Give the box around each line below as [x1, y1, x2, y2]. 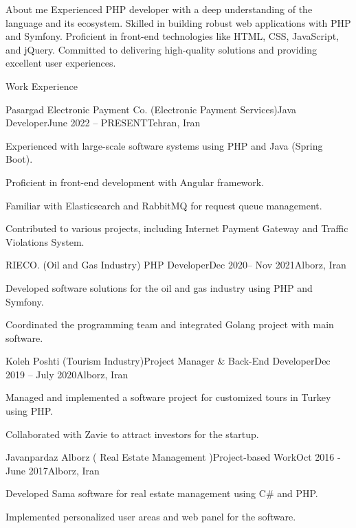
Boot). [5, 152, 33, 166]
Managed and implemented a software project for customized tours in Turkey [5, 390, 331, 404]
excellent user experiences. [5, 56, 116, 70]
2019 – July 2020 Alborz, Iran [5, 367, 129, 381]
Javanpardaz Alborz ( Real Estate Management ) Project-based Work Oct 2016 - [5, 450, 341, 464]
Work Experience [5, 78, 78, 93]
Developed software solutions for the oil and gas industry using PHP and [5, 280, 313, 295]
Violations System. [5, 234, 85, 249]
